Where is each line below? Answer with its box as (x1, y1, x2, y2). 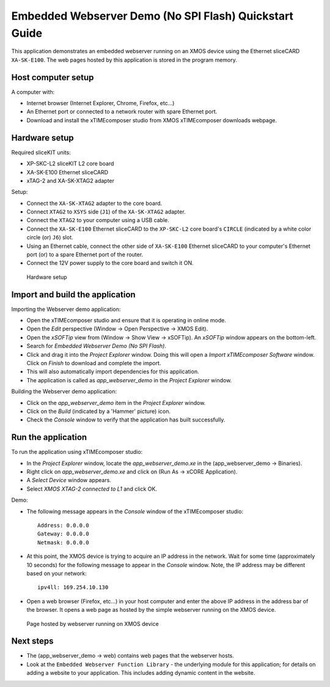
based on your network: (26, 570, 87, 577)
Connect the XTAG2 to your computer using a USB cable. (26, 217, 169, 224)
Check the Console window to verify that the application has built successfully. (26, 416, 226, 423)
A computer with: (11, 88, 55, 95)
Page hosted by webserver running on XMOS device (26, 620, 159, 627)
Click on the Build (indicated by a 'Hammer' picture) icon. (26, 407, 171, 415)
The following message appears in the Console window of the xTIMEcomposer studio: (26, 508, 244, 515)
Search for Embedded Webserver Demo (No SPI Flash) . (26, 343, 166, 350)
